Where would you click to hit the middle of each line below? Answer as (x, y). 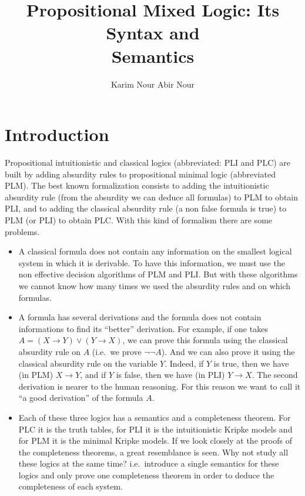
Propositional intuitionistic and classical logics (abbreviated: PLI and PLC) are (148, 162)
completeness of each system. (71, 486)
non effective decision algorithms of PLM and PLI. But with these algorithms (158, 274)
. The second (275, 375)
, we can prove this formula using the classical (205, 340)
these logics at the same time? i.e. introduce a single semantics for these (149, 463)
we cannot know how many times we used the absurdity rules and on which (155, 285)
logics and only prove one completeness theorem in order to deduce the (146, 475)
